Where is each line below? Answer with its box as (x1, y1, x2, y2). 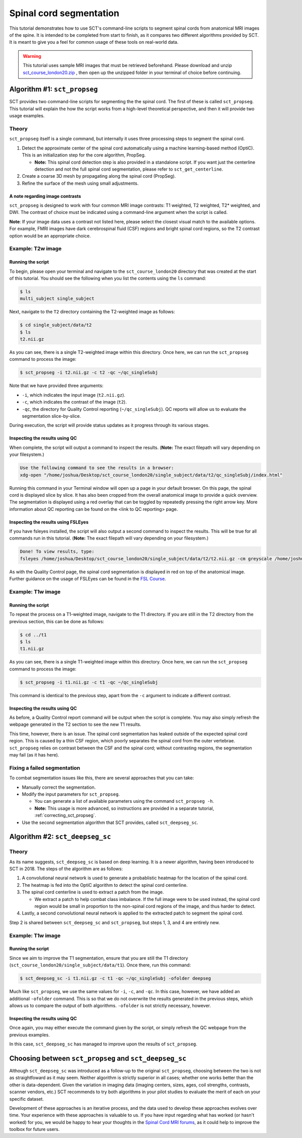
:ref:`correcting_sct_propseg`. (34, 812, 97, 818)
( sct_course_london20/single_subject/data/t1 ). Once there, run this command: (9, 962, 191, 968)
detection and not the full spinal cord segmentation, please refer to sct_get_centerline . (34, 166, 223, 172)
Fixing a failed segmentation (9, 764, 81, 771)
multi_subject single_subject (20, 296, 95, 301)
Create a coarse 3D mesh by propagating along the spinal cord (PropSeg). (22, 173, 176, 179)
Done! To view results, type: (20, 549, 95, 555)
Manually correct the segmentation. (22, 784, 96, 790)
